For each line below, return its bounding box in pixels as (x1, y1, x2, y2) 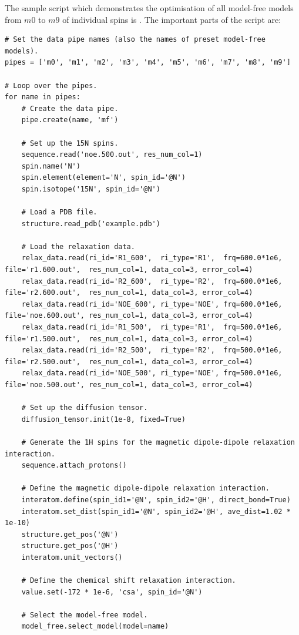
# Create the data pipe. (21, 104, 119, 113)
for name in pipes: (5, 93, 80, 102)
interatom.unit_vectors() (21, 553, 123, 562)
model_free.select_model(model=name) (21, 622, 169, 631)
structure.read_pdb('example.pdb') (21, 219, 160, 228)
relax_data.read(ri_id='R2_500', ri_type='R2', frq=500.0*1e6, (21, 346, 283, 355)
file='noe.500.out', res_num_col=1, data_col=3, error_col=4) (5, 381, 253, 389)
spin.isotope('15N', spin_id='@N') (21, 184, 160, 193)
